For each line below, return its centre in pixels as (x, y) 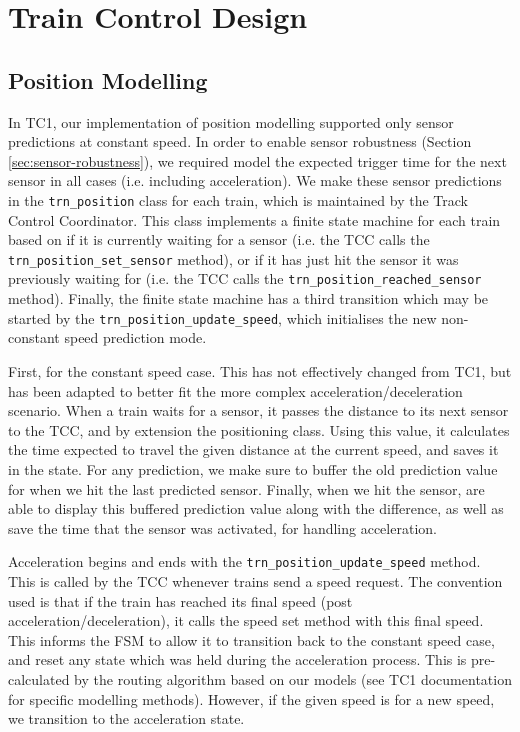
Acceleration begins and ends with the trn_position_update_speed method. (244, 561)
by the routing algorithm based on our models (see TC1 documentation (293, 678)
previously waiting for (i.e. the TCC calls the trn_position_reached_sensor (245, 278)
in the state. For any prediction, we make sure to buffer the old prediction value (253, 468)
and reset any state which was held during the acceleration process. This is (237, 659)
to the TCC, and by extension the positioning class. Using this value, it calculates (259, 429)
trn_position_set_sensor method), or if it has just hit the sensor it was (233, 258)
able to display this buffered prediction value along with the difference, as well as (256, 508)
